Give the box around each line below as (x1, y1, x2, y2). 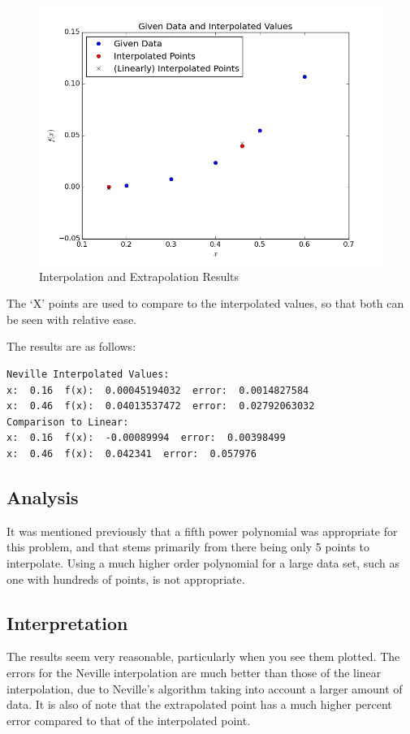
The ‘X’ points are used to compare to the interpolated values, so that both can (6, 295, 404, 312)
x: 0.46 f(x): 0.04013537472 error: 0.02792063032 (6, 400, 315, 412)
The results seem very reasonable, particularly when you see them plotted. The (6, 648, 400, 665)
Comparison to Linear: (6, 416, 129, 428)
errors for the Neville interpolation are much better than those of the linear (6, 663, 382, 680)
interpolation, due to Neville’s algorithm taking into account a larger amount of (6, 680, 403, 697)
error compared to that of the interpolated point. (6, 711, 251, 728)
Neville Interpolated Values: (6, 368, 170, 380)
